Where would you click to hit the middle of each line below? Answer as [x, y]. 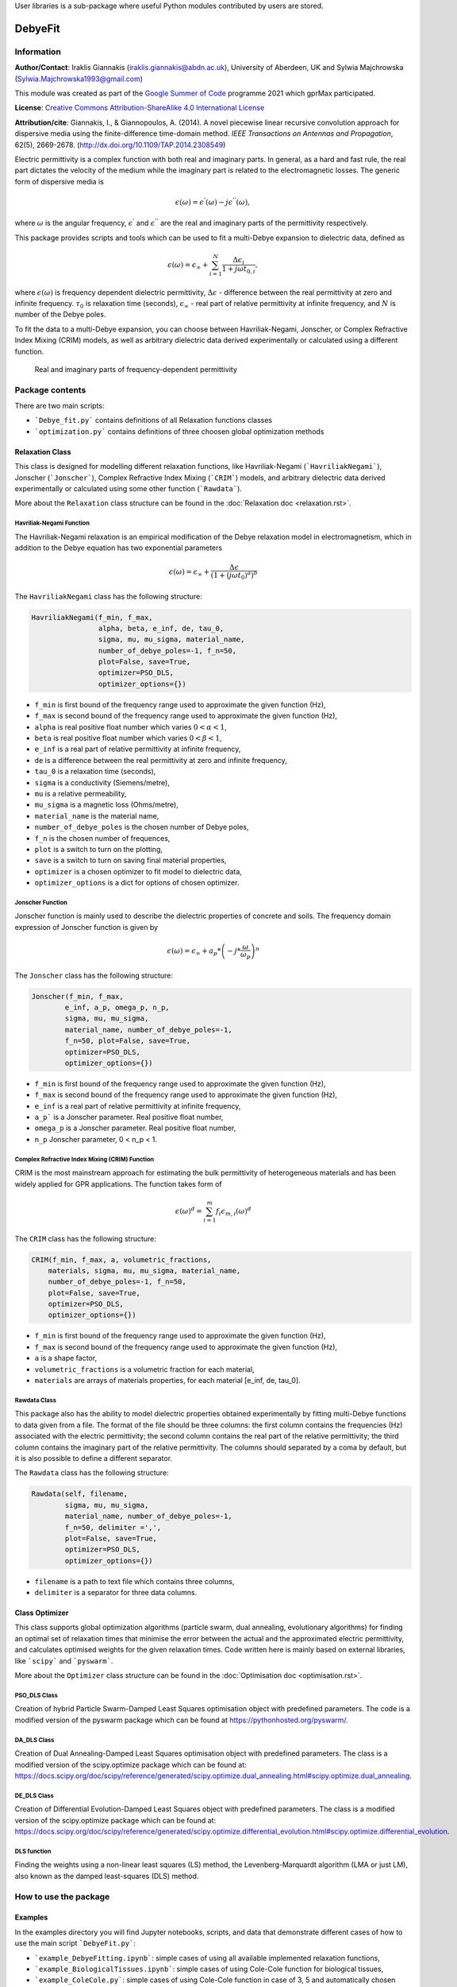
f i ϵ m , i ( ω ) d [233, 1211]
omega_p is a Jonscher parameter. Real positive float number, [135, 1128]
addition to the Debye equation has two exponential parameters [118, 548]
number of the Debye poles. [60, 315]
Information [38, 52]
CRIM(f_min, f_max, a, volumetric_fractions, [121, 1259]
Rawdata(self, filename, [80, 1494]
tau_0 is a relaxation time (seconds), [95, 772]
